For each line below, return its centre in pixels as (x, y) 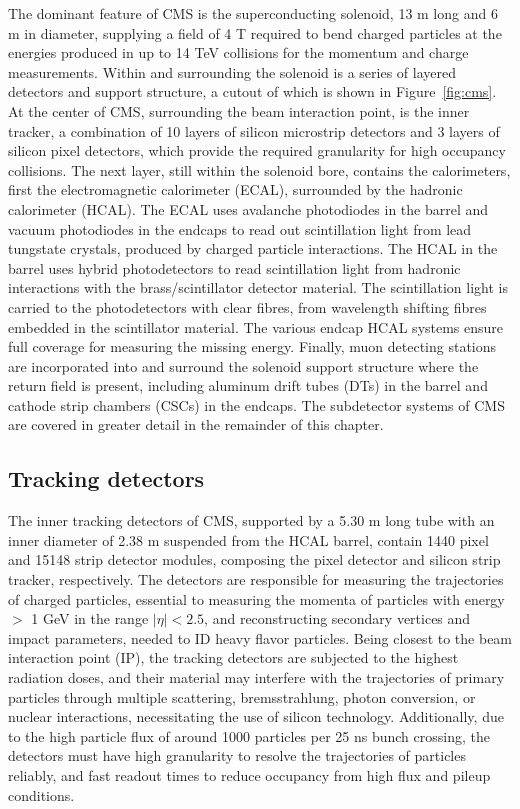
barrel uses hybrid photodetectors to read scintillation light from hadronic (234, 267)
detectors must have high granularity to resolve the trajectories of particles (237, 755)
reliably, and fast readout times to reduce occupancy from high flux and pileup (249, 774)
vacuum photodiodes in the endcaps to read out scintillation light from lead (240, 228)
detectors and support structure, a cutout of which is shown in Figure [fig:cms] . (252, 91)
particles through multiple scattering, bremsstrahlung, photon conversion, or (242, 696)
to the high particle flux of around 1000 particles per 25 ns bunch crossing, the (249, 735)
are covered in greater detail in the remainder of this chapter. (196, 424)
